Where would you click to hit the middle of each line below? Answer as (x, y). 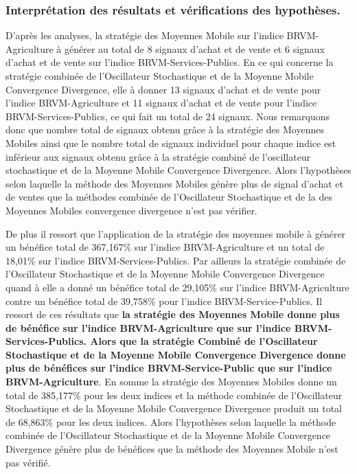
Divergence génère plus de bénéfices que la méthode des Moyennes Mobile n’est (172, 449)
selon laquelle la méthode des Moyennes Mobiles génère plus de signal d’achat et (175, 183)
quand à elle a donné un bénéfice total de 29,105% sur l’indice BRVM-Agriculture (177, 287)
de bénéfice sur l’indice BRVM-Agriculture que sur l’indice (148, 327)
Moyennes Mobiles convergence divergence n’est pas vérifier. (131, 210)
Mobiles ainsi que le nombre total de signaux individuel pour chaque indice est (171, 143)
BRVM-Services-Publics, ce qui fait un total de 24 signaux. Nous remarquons (168, 116)
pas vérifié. (28, 462)
